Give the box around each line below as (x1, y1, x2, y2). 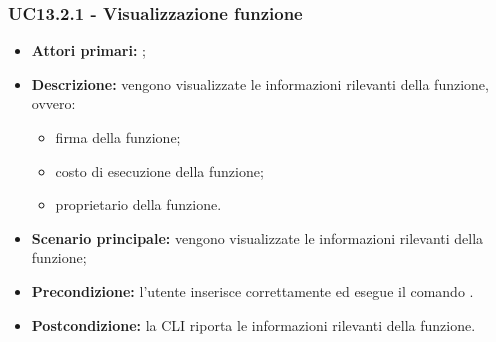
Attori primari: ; (31, 40, 146, 61)
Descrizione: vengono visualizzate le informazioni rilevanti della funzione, (31, 73, 489, 94)
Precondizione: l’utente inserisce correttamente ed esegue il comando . (31, 280, 474, 301)
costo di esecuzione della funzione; (55, 160, 264, 181)
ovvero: (31, 93, 76, 114)
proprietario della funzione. (55, 194, 222, 215)
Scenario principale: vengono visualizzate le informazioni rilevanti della (31, 227, 484, 248)
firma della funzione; (55, 127, 181, 147)
